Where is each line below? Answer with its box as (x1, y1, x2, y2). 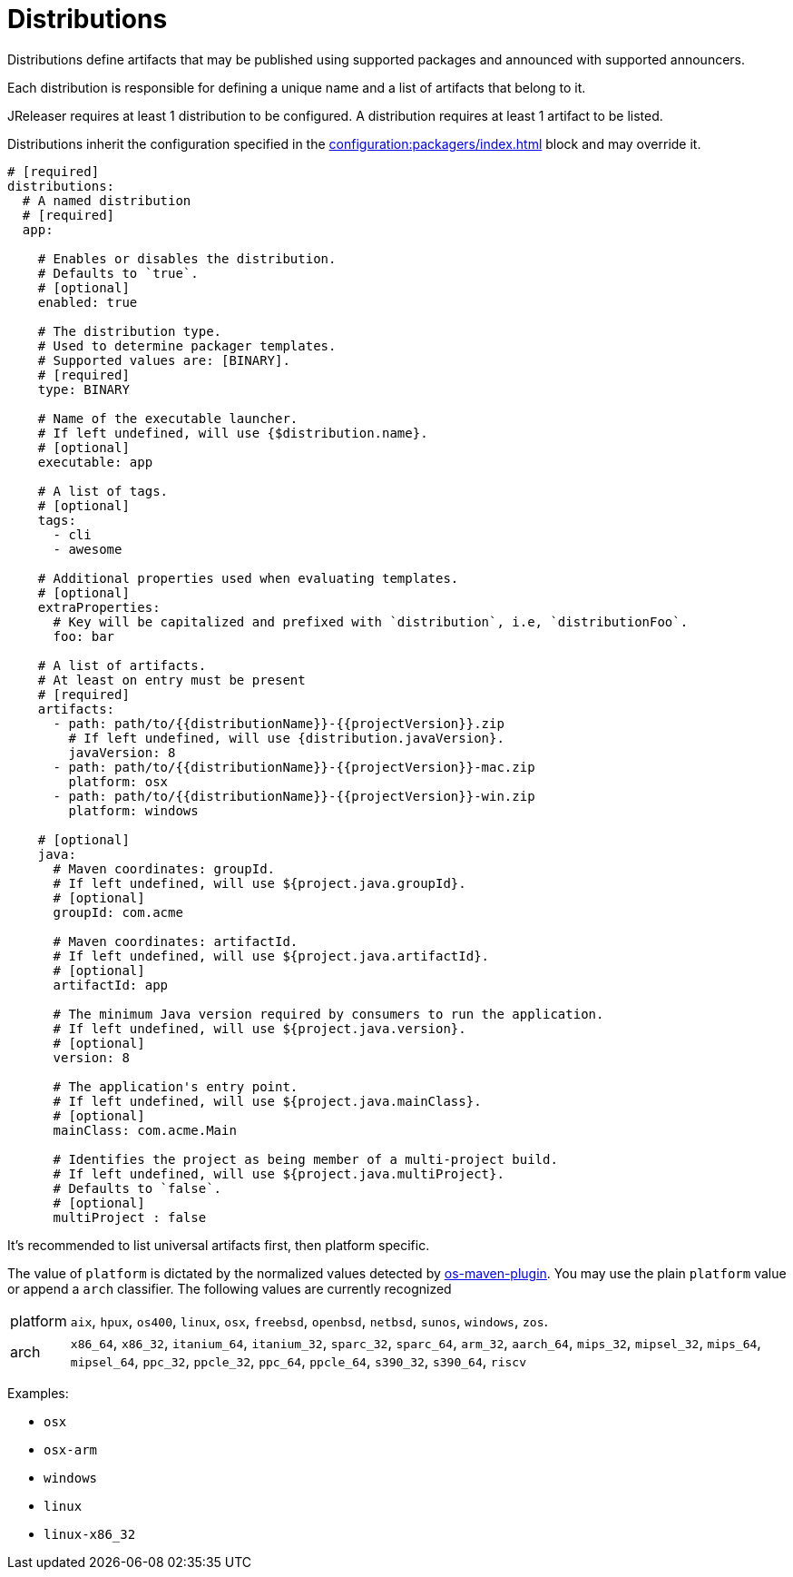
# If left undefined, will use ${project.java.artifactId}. (53, 948, 490, 963)
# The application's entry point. (53, 1079, 299, 1094)
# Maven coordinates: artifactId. (53, 933, 299, 949)
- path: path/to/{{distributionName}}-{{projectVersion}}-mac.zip (53, 759, 535, 774)
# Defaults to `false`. (53, 1180, 222, 1196)
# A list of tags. (37, 483, 169, 498)
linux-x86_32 (44, 1526, 136, 1542)
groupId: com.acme (53, 904, 183, 920)
